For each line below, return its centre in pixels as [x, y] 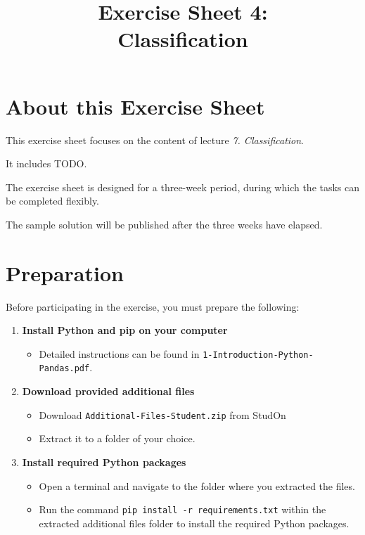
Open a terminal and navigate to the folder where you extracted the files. [197, 485]
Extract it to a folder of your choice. [117, 438]
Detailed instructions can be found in [119, 353]
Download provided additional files [108, 391]
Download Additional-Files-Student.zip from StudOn [162, 414]
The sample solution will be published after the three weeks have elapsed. [164, 224]
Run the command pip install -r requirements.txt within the [182, 509]
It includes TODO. [46, 163]
